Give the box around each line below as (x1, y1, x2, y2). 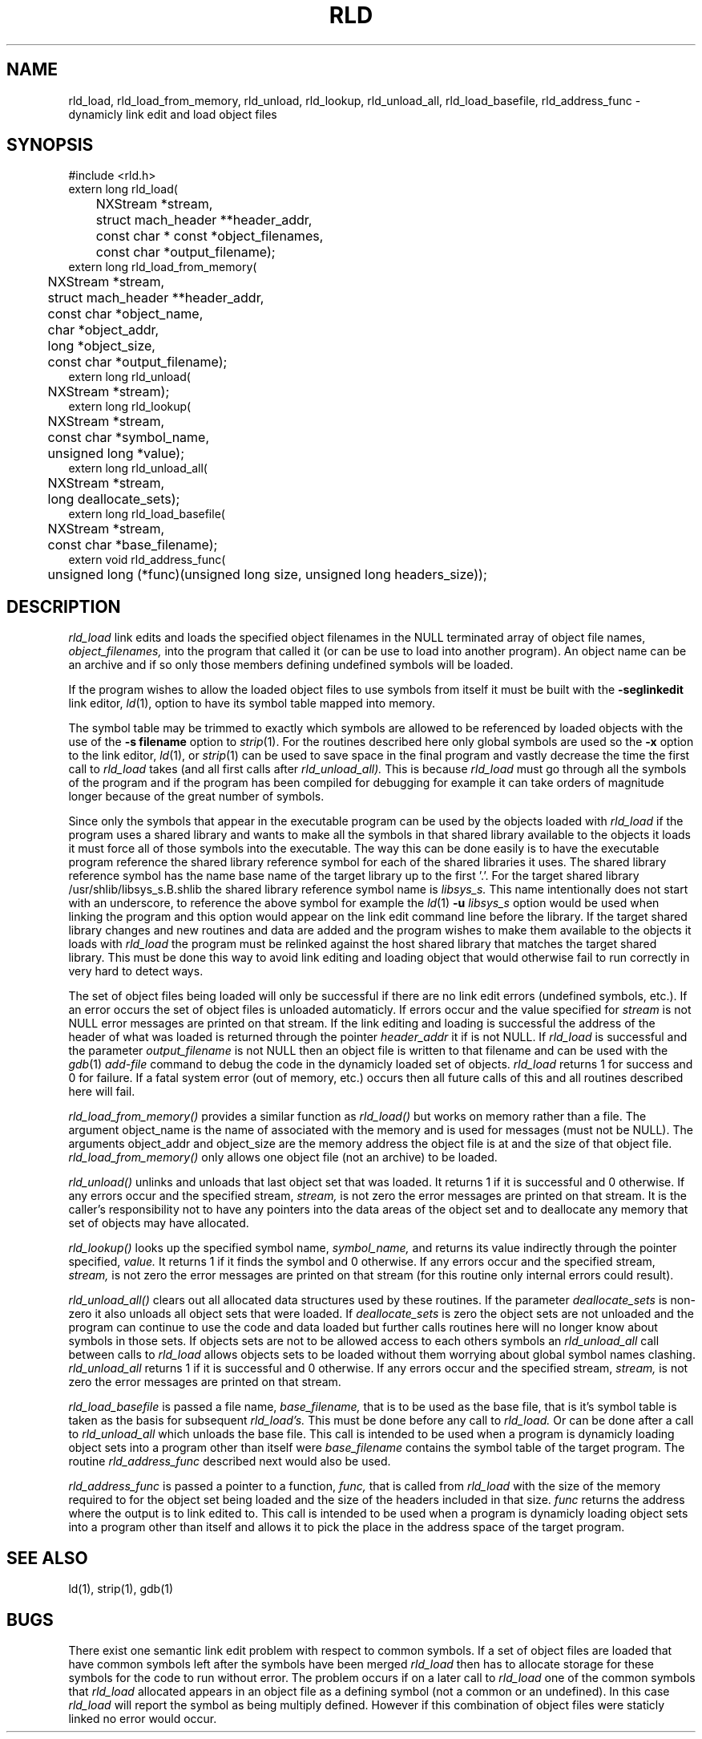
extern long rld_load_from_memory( (68, 260, 257, 274)
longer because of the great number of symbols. (68, 789, 325, 804)
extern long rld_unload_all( (68, 461, 208, 476)
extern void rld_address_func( (68, 553, 226, 567)
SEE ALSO (6, 1547, 88, 1568)
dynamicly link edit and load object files (68, 107, 277, 121)
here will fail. (68, 1084, 135, 1099)
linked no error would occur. (68, 1711, 217, 1725)
